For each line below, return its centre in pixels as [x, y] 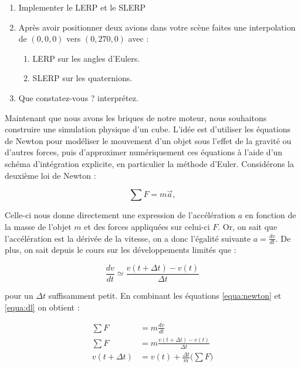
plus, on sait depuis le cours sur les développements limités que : [121, 250]
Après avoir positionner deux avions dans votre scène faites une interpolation [157, 27]
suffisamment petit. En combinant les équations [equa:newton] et [165, 296]
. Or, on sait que [248, 226]
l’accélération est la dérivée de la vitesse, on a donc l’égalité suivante [128, 238]
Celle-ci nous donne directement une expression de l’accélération [120, 215]
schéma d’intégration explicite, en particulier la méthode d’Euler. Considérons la [149, 163]
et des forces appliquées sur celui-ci [147, 226]
